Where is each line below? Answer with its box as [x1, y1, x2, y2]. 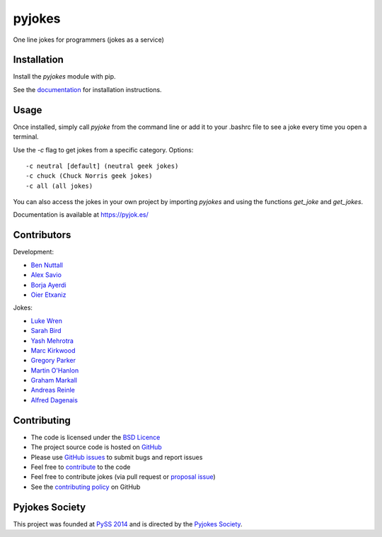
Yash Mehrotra [30, 337, 74, 345]
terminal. [13, 132, 39, 141]
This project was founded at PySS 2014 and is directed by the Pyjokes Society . [13, 519, 243, 528]
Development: [13, 248, 54, 256]
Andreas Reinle [30, 386, 76, 395]
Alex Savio [30, 271, 62, 279]
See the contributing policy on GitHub [30, 482, 141, 491]
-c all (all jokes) [25, 181, 93, 190]
